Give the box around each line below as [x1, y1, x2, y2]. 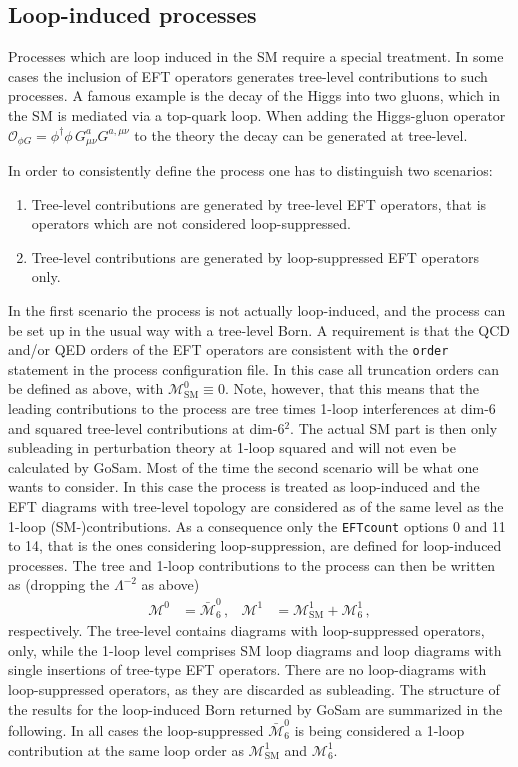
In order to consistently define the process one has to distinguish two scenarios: [8, 160, 493, 181]
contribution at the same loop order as [8, 739, 244, 760]
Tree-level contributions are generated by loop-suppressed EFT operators [31, 246, 479, 267]
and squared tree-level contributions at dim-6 [8, 417, 285, 438]
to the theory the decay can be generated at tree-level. [134, 124, 468, 145]
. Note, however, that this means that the [224, 378, 480, 399]
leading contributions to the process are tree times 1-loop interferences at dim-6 [8, 398, 496, 419]
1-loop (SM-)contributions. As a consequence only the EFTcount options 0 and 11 [8, 515, 506, 536]
